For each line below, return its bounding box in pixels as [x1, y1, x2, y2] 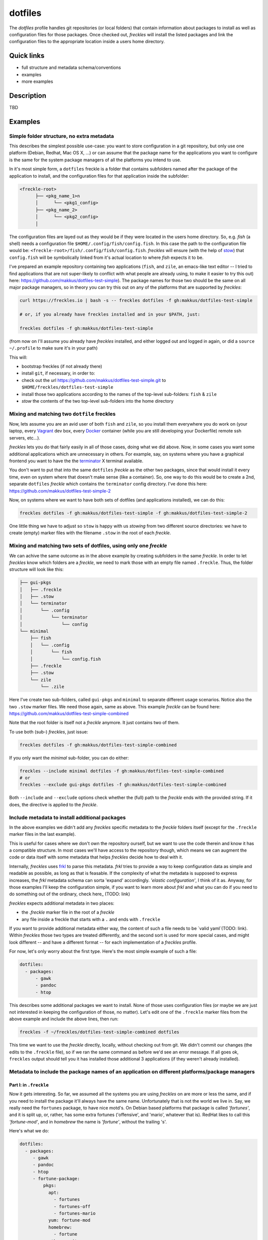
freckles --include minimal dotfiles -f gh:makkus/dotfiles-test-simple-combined [19, 768, 224, 774]
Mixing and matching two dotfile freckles [9, 410, 116, 417]
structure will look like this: [9, 566, 64, 572]
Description [9, 91, 47, 100]
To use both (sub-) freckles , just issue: [9, 729, 88, 735]
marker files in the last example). [9, 831, 76, 837]
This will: [9, 354, 27, 360]
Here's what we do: [9, 1128, 49, 1134]
